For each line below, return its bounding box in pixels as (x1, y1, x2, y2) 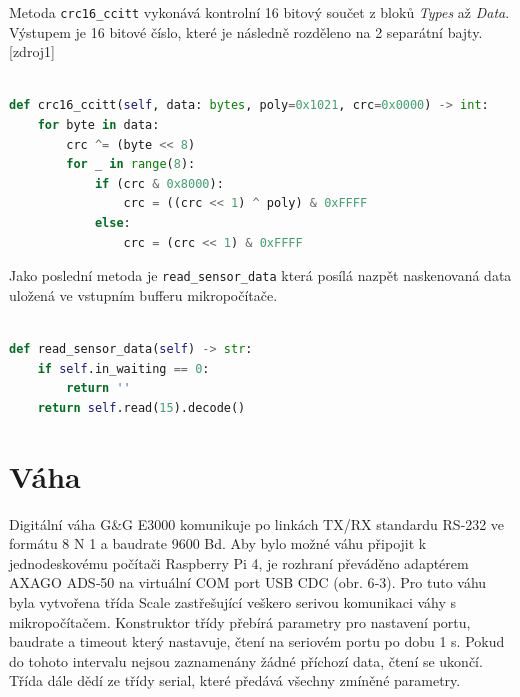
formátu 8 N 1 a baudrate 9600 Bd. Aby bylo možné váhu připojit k (9, 533, 427, 554)
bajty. (447, 21, 483, 42)
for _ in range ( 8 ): (66, 157, 196, 172)
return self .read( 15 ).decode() (37, 400, 246, 415)
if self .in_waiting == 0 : (37, 361, 210, 376)
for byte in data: (37, 118, 160, 133)
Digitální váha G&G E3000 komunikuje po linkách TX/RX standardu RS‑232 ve (9, 513, 505, 534)
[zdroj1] (9, 41, 55, 62)
